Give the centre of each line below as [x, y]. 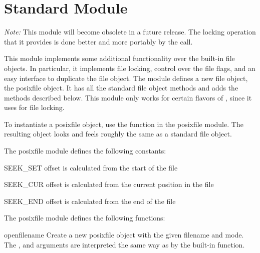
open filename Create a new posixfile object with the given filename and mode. [124, 235]
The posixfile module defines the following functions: [85, 218]
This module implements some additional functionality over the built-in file [119, 58]
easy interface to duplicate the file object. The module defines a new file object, [126, 78]
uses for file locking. [34, 107]
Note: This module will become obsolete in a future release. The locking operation [130, 32]
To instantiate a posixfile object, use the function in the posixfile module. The [124, 124]
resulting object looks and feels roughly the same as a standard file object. [118, 134]
